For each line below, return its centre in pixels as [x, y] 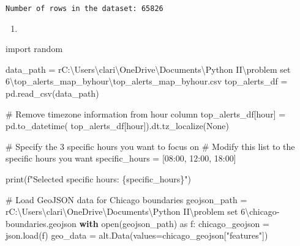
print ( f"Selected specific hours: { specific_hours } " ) [99, 179]
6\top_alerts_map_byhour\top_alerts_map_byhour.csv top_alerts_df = [147, 81]
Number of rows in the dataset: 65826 [84, 9]
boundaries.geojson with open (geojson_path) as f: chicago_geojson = [137, 223]
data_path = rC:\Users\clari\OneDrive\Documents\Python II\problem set [148, 69]
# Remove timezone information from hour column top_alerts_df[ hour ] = [146, 114]
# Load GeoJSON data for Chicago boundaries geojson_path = [126, 199]
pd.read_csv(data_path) [52, 93]
